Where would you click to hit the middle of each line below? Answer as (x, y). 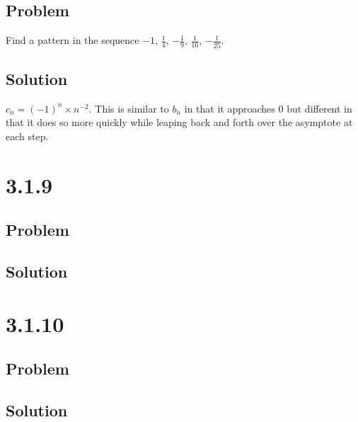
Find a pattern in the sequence (73, 40)
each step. (27, 136)
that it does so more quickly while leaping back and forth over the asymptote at (179, 122)
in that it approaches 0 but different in (268, 108)
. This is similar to (129, 108)
